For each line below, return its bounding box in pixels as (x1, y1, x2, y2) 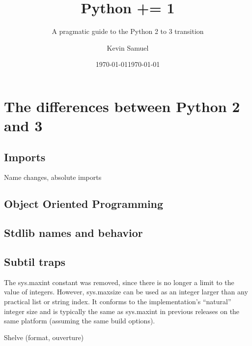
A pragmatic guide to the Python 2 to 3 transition (52, 26, 204, 36)
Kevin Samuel (107, 42, 149, 53)
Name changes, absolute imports (4, 172, 102, 182)
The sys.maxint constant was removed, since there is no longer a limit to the (4, 277, 234, 287)
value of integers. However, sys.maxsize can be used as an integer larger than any (4, 287, 248, 297)
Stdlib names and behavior (4, 225, 143, 240)
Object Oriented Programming (4, 196, 164, 211)
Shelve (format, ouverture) (4, 332, 84, 342)
